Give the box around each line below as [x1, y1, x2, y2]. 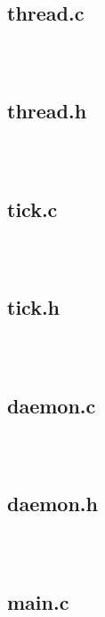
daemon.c [7, 391, 96, 419]
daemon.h [7, 490, 98, 517]
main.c [7, 587, 69, 615]
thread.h [7, 97, 87, 125]
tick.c [7, 195, 58, 222]
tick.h [7, 293, 61, 321]
